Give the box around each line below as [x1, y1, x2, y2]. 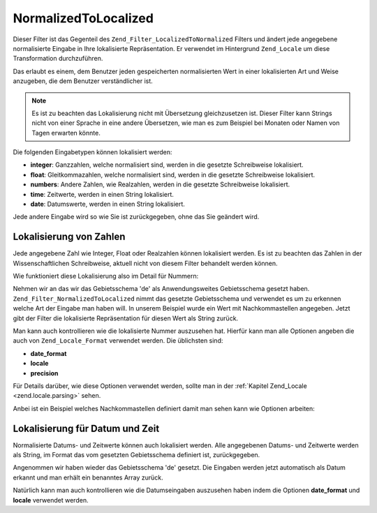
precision [30, 369, 59, 377]
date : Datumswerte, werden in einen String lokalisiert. [30, 200, 185, 209]
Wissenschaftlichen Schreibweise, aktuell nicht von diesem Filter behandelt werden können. [13, 259, 279, 267]
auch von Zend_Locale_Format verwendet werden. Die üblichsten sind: [13, 336, 223, 345]
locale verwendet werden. [13, 496, 89, 504]
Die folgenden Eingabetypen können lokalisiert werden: [13, 148, 172, 156]
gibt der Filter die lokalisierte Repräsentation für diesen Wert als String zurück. [13, 314, 239, 322]
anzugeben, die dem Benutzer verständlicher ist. [13, 77, 153, 85]
